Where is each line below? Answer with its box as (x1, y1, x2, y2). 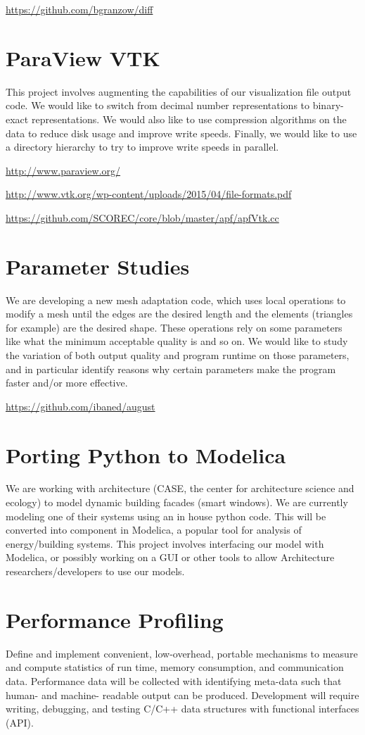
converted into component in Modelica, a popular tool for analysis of (6, 522, 302, 537)
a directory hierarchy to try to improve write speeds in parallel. (6, 139, 279, 154)
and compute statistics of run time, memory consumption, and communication (6, 660, 344, 674)
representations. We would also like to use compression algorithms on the (31, 111, 347, 126)
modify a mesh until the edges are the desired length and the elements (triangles (6, 306, 353, 321)
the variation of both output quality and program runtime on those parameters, (6, 347, 350, 362)
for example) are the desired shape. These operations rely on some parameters (6, 320, 342, 334)
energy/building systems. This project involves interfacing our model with (6, 536, 324, 551)
